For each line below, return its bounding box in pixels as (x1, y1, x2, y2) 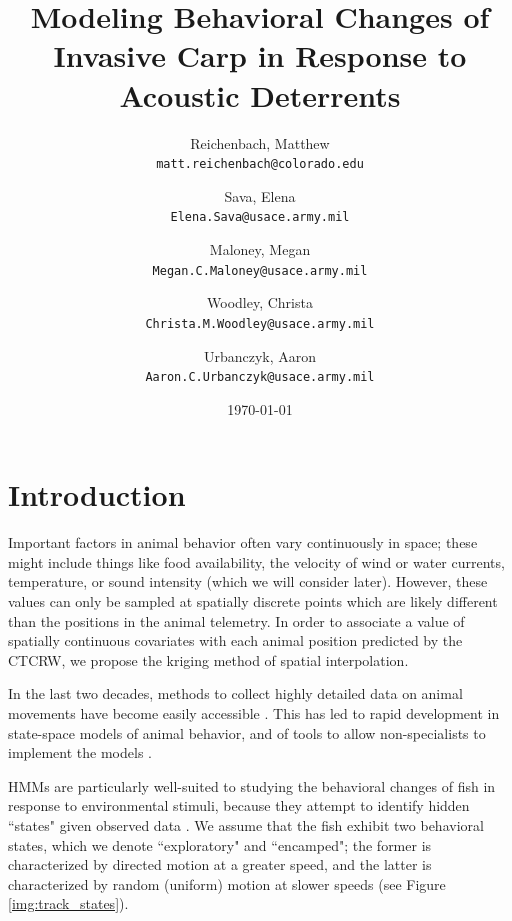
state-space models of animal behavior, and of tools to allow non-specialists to (8, 722, 486, 743)
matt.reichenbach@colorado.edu (156, 157, 364, 172)
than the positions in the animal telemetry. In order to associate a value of (8, 610, 465, 631)
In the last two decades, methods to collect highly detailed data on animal (8, 683, 463, 704)
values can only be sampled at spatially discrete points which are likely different (8, 591, 498, 612)
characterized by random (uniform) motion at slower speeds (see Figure (8, 873, 446, 894)
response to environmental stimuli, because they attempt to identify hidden (8, 795, 470, 816)
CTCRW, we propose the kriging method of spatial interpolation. (8, 649, 409, 670)
